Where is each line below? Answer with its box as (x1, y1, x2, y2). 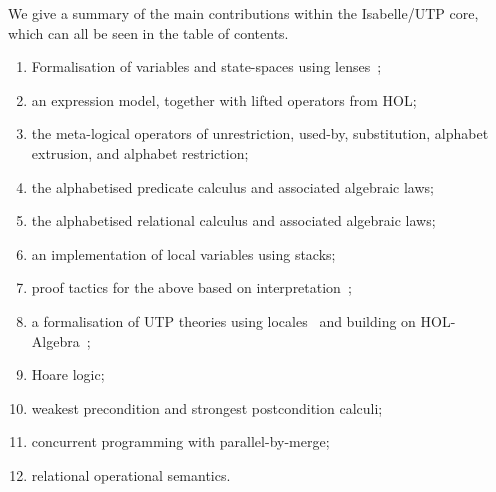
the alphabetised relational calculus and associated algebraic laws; (31, 210, 436, 231)
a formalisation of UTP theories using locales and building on (31, 310, 416, 331)
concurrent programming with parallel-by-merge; (31, 431, 330, 452)
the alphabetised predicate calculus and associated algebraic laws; (31, 176, 434, 197)
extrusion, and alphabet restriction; (31, 142, 249, 163)
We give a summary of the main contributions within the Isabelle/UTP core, (8, 3, 479, 23)
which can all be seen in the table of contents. (8, 22, 289, 43)
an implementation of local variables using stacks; (31, 243, 336, 264)
